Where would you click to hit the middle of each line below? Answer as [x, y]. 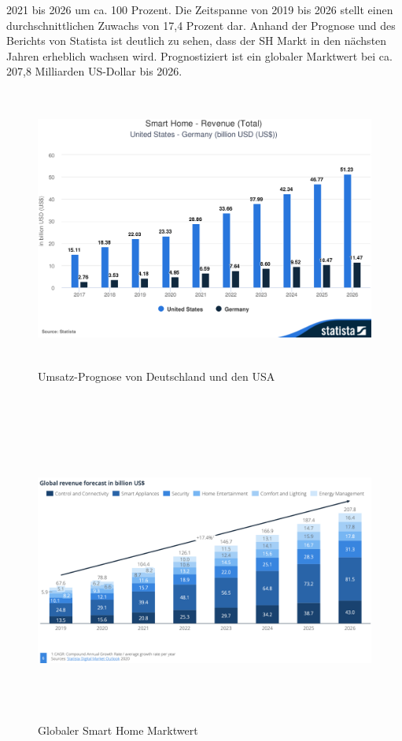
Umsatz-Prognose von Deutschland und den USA [157, 376]
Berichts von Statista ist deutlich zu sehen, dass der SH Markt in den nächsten [197, 41]
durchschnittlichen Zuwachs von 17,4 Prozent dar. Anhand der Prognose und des [201, 25]
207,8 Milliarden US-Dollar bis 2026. [94, 71]
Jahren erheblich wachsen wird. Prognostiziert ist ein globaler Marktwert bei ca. [199, 55]
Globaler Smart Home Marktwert [118, 730]
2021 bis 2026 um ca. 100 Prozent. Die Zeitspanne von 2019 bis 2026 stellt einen [200, 9]
